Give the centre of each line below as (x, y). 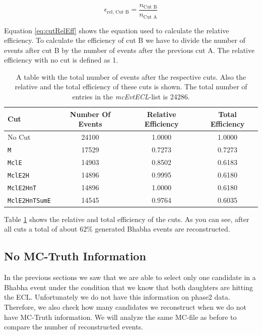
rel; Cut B (118, 12)
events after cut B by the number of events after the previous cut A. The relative (129, 50)
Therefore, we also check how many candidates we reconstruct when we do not (125, 306)
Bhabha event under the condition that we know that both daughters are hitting (128, 287)
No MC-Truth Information (75, 256)
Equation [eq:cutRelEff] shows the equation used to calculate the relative (117, 30)
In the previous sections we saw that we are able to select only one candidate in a (130, 277)
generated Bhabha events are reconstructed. (162, 229)
